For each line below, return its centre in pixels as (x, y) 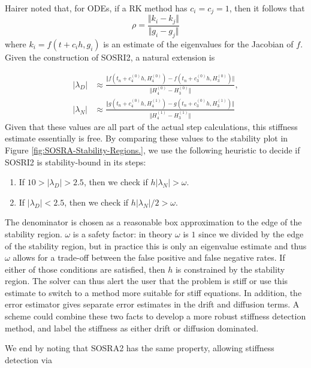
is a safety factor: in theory (123, 233)
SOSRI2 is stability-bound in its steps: (76, 162)
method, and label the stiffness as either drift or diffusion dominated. (132, 328)
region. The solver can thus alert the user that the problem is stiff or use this (147, 281)
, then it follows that (267, 8)
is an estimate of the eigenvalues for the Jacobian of (198, 43)
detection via (28, 359)
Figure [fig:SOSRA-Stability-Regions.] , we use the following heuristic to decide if (153, 150)
